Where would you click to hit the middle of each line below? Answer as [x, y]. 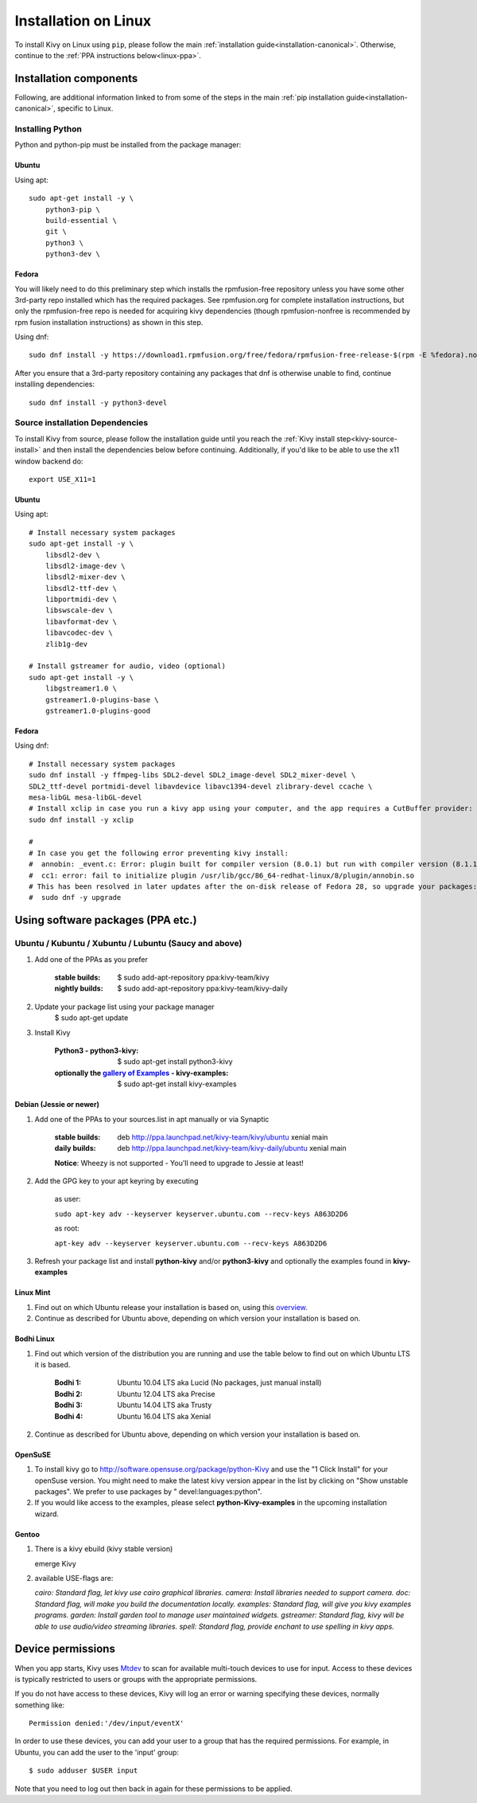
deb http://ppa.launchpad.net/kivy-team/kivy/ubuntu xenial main [223, 1137]
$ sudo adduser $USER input [83, 1771]
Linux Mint [33, 1293]
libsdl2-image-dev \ [85, 566]
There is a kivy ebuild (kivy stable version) [104, 1549]
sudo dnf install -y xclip [81, 819]
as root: [67, 1228]
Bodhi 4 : [69, 1416]
